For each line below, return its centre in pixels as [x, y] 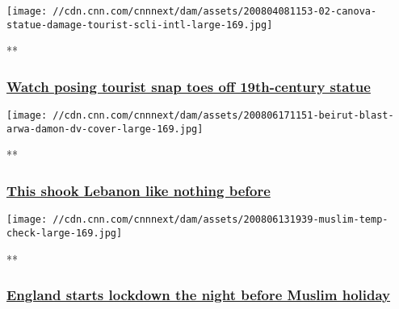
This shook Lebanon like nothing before [139, 190]
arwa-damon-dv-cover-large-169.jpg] [105, 129]
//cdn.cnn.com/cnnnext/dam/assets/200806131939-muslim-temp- [220, 220]
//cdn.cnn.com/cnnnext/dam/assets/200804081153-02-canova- [215, 11]
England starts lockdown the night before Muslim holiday [199, 295]
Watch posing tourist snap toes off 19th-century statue [189, 86]
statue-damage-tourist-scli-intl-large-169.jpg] [140, 25]
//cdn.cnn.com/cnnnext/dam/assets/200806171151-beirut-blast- [223, 116]
